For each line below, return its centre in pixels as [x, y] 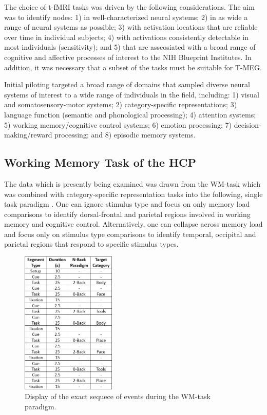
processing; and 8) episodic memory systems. [125, 135]
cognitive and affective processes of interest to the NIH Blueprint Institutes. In [128, 57]
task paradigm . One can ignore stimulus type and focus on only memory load [127, 204]
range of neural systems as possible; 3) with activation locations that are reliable [131, 27]
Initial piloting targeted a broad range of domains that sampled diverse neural [127, 84]
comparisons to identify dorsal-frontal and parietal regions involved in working [127, 214]
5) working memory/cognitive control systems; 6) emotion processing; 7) [118, 124]
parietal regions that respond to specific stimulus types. [91, 244]
